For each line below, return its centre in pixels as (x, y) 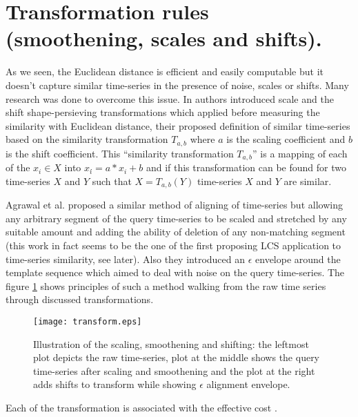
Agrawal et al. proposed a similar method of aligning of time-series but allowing (174, 205)
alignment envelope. (248, 384)
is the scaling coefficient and (286, 139)
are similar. (308, 181)
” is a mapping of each (300, 153)
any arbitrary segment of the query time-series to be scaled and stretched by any (176, 218)
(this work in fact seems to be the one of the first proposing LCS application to (173, 245)
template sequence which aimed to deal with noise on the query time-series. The (175, 272)
